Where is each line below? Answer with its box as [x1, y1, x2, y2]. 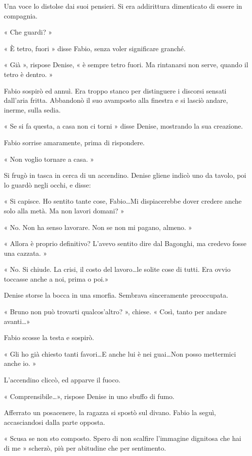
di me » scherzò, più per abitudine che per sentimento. [4, 443, 166, 453]
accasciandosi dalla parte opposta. [4, 417, 105, 427]
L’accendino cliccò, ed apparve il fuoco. [4, 375, 120, 385]
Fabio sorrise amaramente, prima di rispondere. [4, 137, 145, 147]
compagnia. [4, 10, 38, 20]
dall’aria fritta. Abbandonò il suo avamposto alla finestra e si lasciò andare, [4, 95, 228, 105]
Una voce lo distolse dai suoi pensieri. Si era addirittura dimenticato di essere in [4, 1, 242, 11]
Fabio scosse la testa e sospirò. [4, 332, 94, 342]
